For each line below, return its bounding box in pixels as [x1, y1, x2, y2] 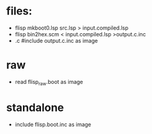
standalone [6, 101, 65, 114]
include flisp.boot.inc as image [14, 121, 92, 128]
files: [6, 4, 33, 18]
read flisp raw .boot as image [14, 78, 83, 87]
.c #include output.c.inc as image [14, 37, 98, 44]
